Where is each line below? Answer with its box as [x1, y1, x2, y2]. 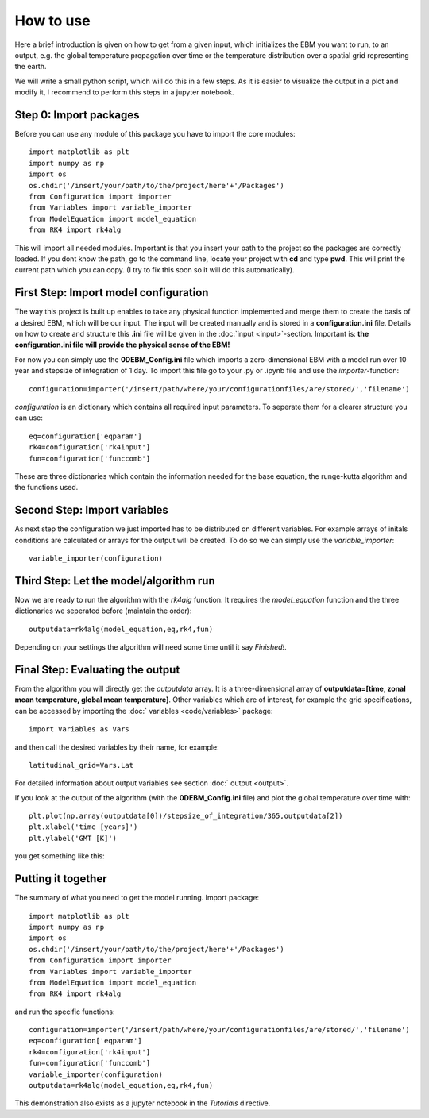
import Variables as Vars [29, 725, 130, 734]
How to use [14, 12, 91, 29]
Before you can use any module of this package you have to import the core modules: [14, 129, 296, 139]
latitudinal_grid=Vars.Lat [29, 761, 134, 769]
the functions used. [14, 483, 79, 492]
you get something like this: [14, 851, 105, 861]
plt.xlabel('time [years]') [29, 823, 138, 831]
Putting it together [14, 872, 107, 885]
